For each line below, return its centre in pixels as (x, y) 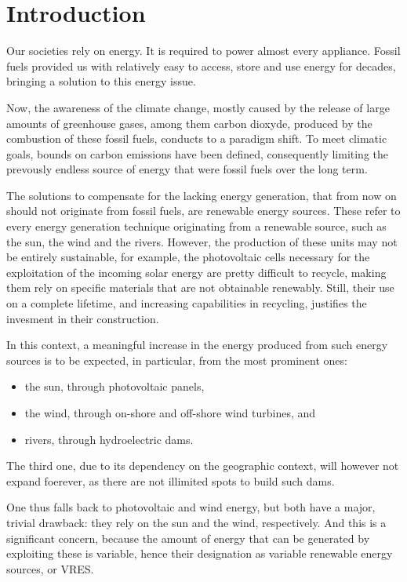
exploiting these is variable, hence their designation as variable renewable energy (200, 553)
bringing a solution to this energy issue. (101, 81)
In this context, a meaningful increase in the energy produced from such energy (197, 345)
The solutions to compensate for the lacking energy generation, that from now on (202, 195)
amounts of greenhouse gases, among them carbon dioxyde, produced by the (189, 123)
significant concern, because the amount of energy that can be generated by (188, 538)
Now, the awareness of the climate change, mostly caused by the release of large (198, 107)
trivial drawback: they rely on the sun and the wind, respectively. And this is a (196, 522)
